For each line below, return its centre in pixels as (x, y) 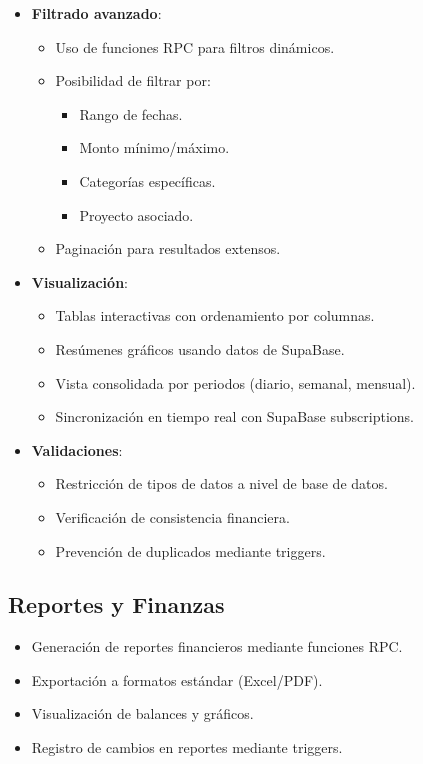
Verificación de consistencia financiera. (172, 516)
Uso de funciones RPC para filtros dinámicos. (195, 46)
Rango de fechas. (131, 113)
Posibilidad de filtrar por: (133, 80)
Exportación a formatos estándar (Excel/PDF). (177, 679)
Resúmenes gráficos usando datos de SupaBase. (200, 348)
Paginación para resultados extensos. (168, 248)
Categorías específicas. (147, 180)
